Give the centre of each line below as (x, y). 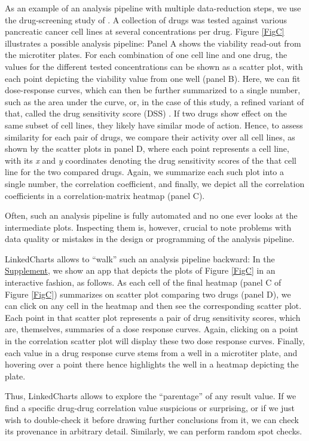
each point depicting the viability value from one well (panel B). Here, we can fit (153, 78)
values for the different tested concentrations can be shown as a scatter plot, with (154, 66)
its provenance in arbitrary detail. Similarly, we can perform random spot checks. (154, 431)
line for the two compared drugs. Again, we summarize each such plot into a (145, 172)
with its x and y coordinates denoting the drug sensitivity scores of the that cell (151, 160)
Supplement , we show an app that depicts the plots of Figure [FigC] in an (140, 270)
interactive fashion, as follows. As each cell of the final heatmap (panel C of (143, 282)
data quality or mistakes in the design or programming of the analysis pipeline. (150, 239)
